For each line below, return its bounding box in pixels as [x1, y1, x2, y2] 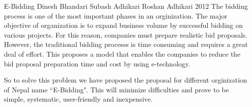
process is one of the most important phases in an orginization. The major [4, 10, 227, 21]
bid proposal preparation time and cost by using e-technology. [4, 58, 191, 68]
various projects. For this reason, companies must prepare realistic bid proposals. [4, 29, 248, 40]
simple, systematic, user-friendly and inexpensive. [4, 94, 153, 104]
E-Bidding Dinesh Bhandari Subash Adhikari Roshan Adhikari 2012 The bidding [4, 1, 248, 11]
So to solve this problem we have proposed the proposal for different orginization [4, 75, 247, 85]
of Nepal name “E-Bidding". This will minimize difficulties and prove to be [4, 84, 229, 94]
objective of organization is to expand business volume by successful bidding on [4, 20, 243, 30]
